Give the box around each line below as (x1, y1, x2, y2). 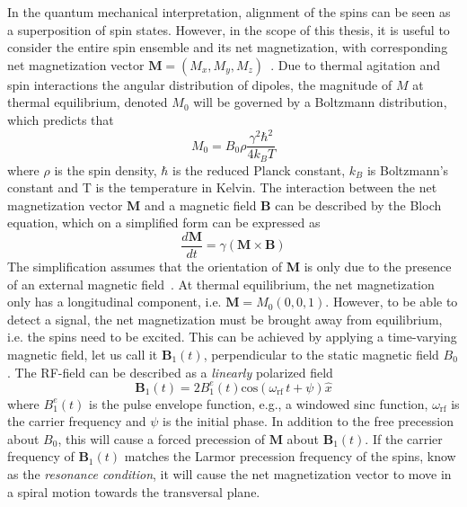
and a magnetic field (144, 195, 257, 214)
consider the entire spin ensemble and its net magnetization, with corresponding (7, 38, 448, 57)
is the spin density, (54, 160, 157, 179)
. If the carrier (365, 429, 443, 448)
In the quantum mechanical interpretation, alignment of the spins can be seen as (7, 3, 451, 21)
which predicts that (7, 110, 114, 129)
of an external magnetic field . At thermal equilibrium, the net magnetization (7, 274, 435, 293)
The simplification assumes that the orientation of (7, 257, 283, 276)
